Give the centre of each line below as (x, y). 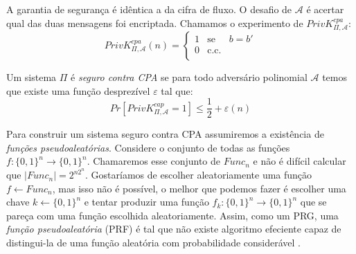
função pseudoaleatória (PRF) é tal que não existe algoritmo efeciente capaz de (174, 229)
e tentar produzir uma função (146, 202)
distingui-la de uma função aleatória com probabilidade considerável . (153, 243)
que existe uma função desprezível (78, 90)
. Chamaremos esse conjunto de (154, 161)
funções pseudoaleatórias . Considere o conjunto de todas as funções (148, 147)
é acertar (325, 9)
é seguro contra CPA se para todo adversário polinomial (189, 77)
